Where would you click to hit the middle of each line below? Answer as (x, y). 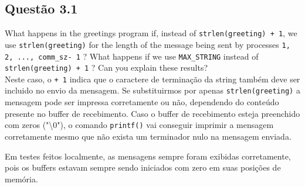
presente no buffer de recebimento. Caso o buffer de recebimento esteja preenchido (152, 113)
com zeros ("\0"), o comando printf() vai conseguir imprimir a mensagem (139, 125)
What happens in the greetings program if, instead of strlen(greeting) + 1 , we (151, 33)
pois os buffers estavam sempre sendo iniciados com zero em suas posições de (143, 167)
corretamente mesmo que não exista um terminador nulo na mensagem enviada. (148, 136)
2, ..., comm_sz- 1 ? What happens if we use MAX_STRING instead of (132, 56)
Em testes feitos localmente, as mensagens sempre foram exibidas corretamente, (148, 156)
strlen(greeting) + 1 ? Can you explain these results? (106, 67)
